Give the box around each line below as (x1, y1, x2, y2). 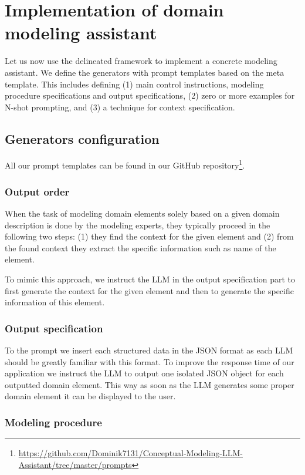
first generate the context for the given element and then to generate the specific (5, 284, 294, 297)
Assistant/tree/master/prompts (18, 458, 132, 470)
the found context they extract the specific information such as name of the (5, 241, 276, 254)
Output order (5, 184, 70, 198)
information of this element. (5, 296, 105, 308)
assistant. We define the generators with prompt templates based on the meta (5, 66, 284, 78)
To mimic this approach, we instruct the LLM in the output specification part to (5, 272, 296, 285)
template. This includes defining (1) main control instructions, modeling (5, 78, 264, 90)
